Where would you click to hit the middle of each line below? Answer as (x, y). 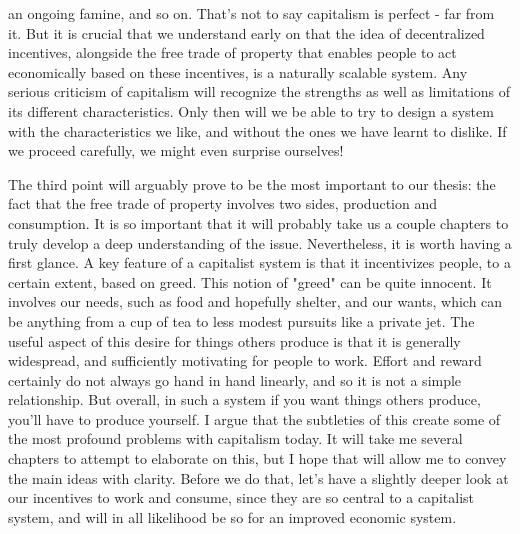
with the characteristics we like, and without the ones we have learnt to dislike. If (257, 130)
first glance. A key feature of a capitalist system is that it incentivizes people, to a (259, 262)
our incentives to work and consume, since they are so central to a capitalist (241, 497)
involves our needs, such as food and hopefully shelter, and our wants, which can (255, 301)
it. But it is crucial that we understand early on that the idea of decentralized (246, 32)
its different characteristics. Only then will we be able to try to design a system (251, 110)
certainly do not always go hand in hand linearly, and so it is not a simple (235, 379)
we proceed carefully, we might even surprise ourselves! (176, 150)
